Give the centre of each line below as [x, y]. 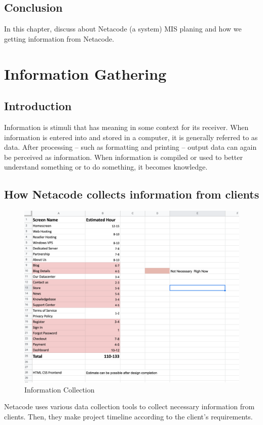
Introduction [38, 106]
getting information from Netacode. [59, 38]
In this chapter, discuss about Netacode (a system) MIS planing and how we [123, 29]
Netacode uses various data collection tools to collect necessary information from [129, 406]
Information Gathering [85, 73]
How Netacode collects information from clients [132, 194]
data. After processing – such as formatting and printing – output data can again [130, 147]
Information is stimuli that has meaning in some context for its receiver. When [126, 127]
